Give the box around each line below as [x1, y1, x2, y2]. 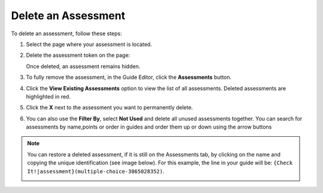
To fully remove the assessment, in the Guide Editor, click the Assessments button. [26, 73, 231, 81]
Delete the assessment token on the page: [26, 51, 130, 59]
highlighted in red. [26, 93, 71, 100]
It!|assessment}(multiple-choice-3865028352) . [27, 167, 164, 174]
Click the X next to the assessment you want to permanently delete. [26, 104, 193, 111]
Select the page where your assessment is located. [26, 41, 153, 48]
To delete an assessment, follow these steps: [11, 30, 122, 37]
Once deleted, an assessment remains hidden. [26, 63, 141, 70]
